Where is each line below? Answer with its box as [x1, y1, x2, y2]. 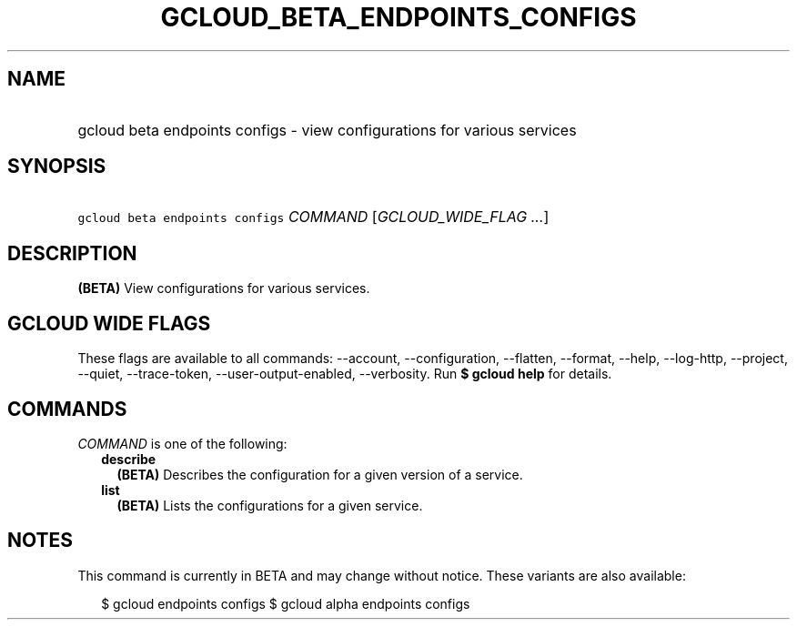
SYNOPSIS [7, 155, 106, 178]
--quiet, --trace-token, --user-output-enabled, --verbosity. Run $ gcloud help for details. [77, 366, 612, 382]
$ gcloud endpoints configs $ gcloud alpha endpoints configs [101, 595, 470, 612]
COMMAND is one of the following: [77, 435, 288, 451]
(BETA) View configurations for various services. [77, 280, 370, 297]
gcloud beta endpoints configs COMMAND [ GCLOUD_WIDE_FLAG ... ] [77, 207, 550, 227]
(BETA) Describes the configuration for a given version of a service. [116, 466, 523, 482]
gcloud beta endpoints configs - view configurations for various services [77, 120, 577, 139]
